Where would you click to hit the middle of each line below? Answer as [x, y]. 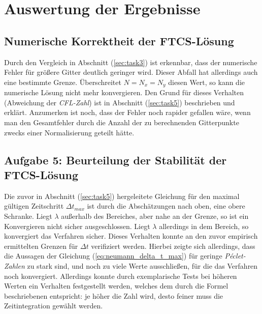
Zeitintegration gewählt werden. [54, 306]
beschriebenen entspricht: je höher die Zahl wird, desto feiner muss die [114, 295]
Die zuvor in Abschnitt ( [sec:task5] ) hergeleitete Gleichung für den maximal [122, 196]
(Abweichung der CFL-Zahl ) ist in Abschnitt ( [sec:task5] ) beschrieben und [120, 102]
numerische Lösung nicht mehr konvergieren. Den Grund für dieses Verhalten [124, 92]
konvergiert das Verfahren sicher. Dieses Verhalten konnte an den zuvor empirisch [131, 236]
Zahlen [14, 265]
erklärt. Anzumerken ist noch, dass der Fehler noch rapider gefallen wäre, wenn [127, 112]
